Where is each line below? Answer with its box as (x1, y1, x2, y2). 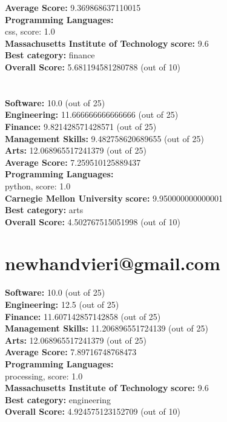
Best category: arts (5, 203, 84, 216)
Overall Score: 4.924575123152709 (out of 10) (5, 405, 180, 418)
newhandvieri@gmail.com (5, 251, 220, 276)
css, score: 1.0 (5, 25, 55, 38)
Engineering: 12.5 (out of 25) (5, 298, 119, 310)
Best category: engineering (5, 393, 111, 406)
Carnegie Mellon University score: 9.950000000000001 (5, 191, 223, 204)
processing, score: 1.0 (5, 369, 83, 382)
